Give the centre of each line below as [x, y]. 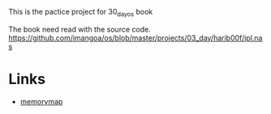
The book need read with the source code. [80, 29]
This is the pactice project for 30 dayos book [81, 13]
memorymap [41, 101]
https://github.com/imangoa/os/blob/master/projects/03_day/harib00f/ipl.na [135, 38]
